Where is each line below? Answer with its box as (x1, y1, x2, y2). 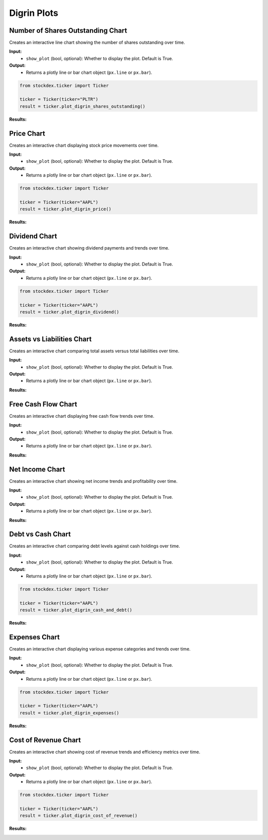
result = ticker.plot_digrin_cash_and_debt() (19, 607, 133, 613)
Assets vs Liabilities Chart (9, 335, 92, 343)
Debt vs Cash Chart (9, 530, 71, 538)
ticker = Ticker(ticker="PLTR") (19, 97, 99, 102)
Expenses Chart (9, 633, 60, 641)
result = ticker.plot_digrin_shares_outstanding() (19, 103, 146, 109)
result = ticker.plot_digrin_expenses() (19, 710, 119, 715)
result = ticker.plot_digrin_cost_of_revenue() (19, 813, 137, 819)
